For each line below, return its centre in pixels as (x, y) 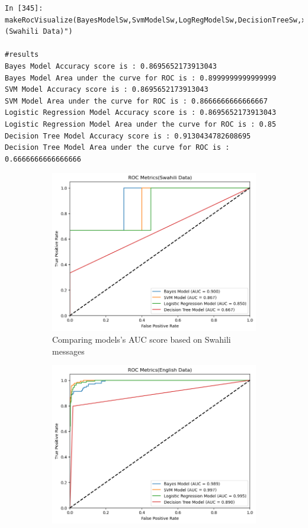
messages (68, 351)
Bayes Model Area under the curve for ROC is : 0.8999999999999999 (141, 78)
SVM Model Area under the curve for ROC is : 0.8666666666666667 (136, 101)
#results (22, 55)
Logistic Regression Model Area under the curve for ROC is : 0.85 (141, 124)
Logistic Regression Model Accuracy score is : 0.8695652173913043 (141, 113)
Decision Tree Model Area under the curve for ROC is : (117, 148)
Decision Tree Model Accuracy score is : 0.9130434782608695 (128, 136)
